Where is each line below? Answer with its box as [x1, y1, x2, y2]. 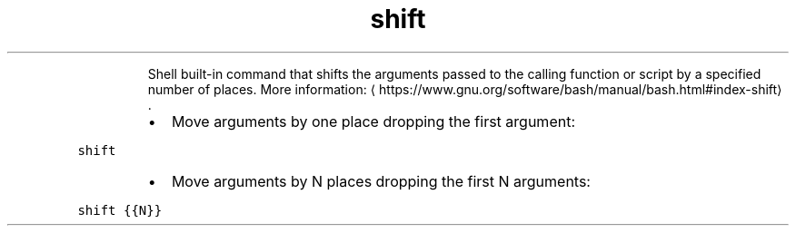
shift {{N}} [77, 202, 163, 218]
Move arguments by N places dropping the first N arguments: [171, 171, 591, 190]
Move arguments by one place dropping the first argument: [171, 112, 576, 131]
